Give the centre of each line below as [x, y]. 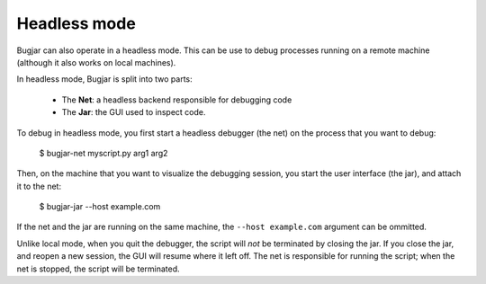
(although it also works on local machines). [96, 62]
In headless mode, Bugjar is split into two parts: [104, 79]
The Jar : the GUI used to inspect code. [134, 112]
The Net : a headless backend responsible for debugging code [177, 100]
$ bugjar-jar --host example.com [100, 207]
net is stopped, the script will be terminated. [98, 269]
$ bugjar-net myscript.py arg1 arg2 [103, 153]
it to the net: [39, 186]
